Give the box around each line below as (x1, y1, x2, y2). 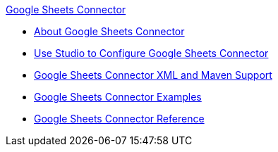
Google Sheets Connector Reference (34, 113, 205, 125)
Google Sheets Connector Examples (34, 91, 202, 103)
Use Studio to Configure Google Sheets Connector (34, 47, 269, 59)
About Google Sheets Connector (34, 25, 185, 37)
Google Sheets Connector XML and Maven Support (34, 69, 272, 81)
